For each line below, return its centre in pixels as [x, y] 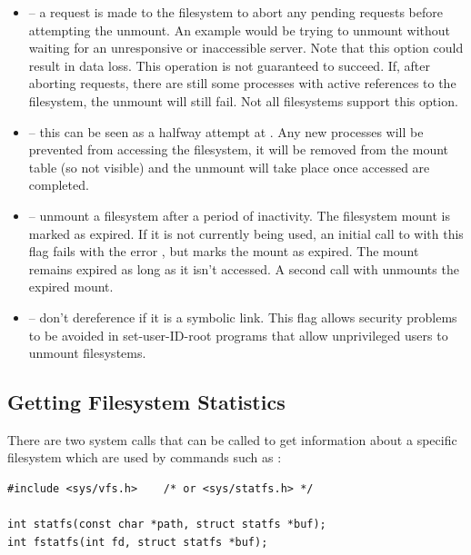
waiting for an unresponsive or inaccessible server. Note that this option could [246, 48]
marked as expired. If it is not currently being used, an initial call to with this [246, 233]
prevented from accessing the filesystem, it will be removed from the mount [239, 149]
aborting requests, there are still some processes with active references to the [242, 83]
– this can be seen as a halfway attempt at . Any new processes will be [226, 131]
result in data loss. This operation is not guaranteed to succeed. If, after [230, 65]
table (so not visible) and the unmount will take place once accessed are [229, 167]
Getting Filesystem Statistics [146, 402]
